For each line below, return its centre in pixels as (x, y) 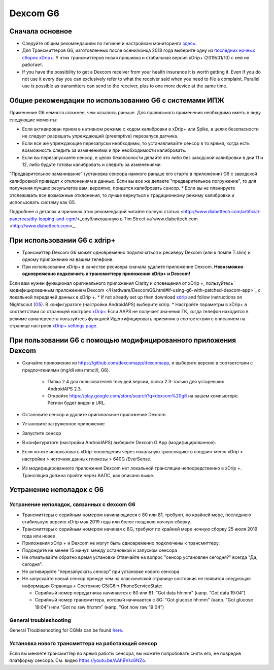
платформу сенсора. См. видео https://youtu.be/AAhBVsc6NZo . (78, 660)
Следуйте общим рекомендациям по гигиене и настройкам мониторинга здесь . (109, 44)
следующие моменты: (33, 120)
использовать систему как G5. (43, 202)
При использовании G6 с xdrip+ (63, 240)
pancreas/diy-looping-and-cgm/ (43, 219)
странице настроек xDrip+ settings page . (54, 325)
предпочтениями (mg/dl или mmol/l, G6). (66, 370)
